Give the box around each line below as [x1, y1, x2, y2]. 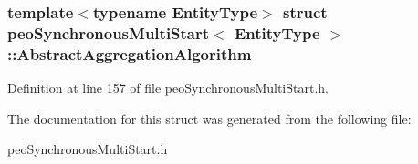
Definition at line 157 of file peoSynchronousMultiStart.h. [7, 78, 329, 97]
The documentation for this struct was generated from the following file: [7, 108, 412, 128]
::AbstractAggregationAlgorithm [7, 42, 252, 65]
